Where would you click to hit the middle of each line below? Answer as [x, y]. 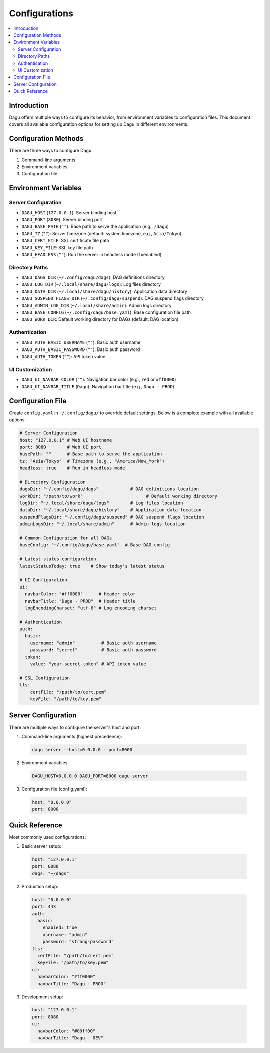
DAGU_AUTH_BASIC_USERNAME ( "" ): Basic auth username [81, 342]
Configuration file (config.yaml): [54, 789]
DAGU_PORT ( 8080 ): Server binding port [62, 219]
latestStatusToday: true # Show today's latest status [92, 566]
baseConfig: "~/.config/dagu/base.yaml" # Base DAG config [95, 545]
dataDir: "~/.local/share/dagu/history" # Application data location [111, 510]
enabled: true [60, 928]
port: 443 [44, 907]
